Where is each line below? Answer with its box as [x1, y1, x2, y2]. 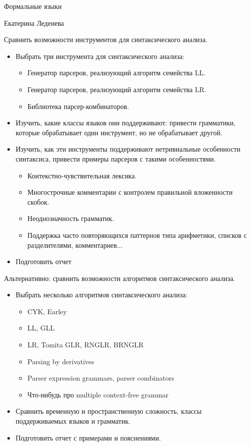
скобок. [27, 196, 49, 207]
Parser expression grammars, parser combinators [27, 373, 174, 383]
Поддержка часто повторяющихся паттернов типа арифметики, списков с [27, 229, 247, 240]
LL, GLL [27, 323, 55, 333]
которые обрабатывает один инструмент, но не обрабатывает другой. [15, 127, 222, 137]
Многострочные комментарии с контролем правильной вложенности [27, 187, 233, 197]
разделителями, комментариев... [27, 239, 123, 250]
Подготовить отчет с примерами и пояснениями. [15, 432, 161, 443]
